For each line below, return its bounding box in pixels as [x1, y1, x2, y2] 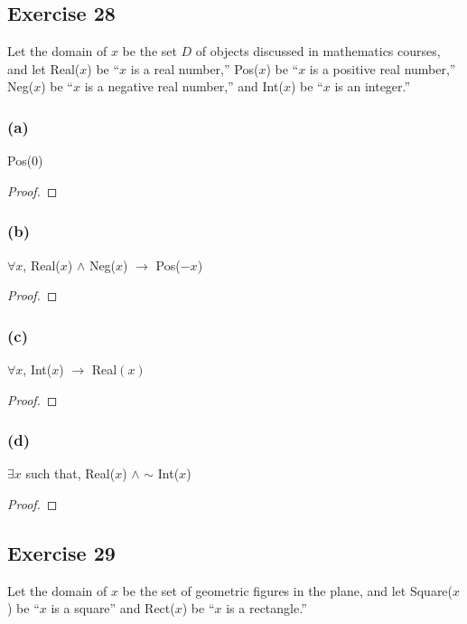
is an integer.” [334, 77, 411, 96]
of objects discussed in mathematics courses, [195, 42, 441, 61]
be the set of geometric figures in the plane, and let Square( [122, 581, 453, 600]
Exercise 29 [7, 539, 116, 566]
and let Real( [7, 59, 80, 78]
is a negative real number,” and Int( [84, 77, 284, 96]
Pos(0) [7, 151, 43, 170]
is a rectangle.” [226, 599, 307, 618]
